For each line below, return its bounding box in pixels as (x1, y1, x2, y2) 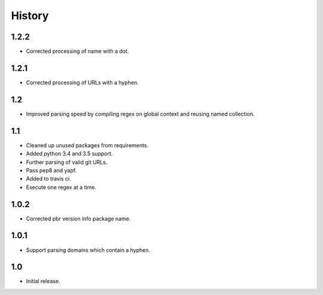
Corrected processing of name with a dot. (26, 48, 129, 55)
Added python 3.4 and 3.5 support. (26, 150, 113, 157)
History (11, 9, 49, 22)
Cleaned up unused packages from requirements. (26, 141, 149, 149)
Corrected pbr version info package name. (26, 215, 131, 222)
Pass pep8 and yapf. (26, 166, 77, 174)
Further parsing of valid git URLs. (26, 159, 108, 166)
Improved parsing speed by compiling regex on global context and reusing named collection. (26, 110, 255, 117)
